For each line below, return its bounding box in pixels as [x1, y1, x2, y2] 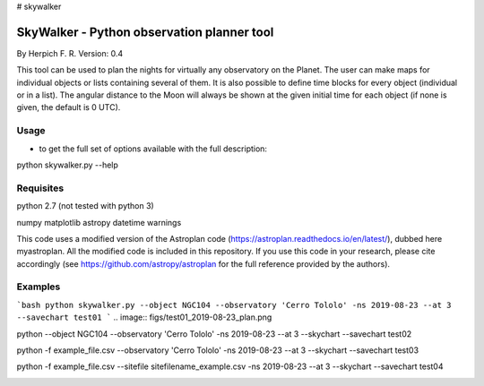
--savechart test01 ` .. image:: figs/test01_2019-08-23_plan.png [16, 312, 272, 322]
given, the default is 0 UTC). [16, 102, 121, 113]
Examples [16, 280, 61, 293]
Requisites [16, 182, 65, 194]
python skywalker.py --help [16, 159, 118, 170]
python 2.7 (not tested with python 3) [16, 201, 154, 211]
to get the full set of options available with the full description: [39, 143, 268, 154]
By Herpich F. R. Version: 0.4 [16, 47, 124, 58]
